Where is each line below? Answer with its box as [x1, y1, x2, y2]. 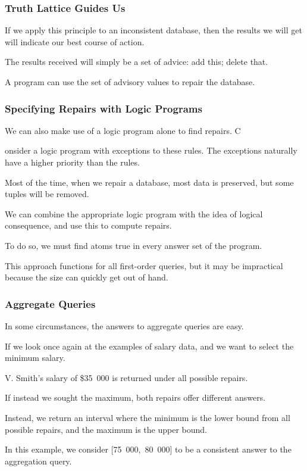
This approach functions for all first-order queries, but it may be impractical [5, 259, 283, 272]
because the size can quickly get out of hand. [5, 271, 168, 283]
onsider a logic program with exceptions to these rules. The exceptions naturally [5, 144, 297, 157]
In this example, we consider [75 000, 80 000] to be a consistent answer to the [5, 443, 292, 456]
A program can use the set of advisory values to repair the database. [5, 76, 255, 88]
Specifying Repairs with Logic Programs [5, 101, 202, 116]
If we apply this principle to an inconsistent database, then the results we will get [5, 24, 302, 36]
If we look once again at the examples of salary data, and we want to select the [5, 339, 294, 352]
